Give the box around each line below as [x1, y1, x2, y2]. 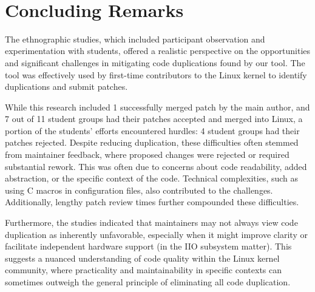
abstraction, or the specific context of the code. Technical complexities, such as [5, 172, 299, 185]
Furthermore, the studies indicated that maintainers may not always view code [5, 216, 298, 229]
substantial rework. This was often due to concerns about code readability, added [5, 160, 307, 172]
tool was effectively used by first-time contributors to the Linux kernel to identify [5, 68, 307, 81]
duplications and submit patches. [5, 80, 128, 93]
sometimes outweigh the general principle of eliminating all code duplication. [5, 276, 291, 288]
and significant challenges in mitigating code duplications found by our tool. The [5, 56, 305, 69]
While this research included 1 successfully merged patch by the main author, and [5, 100, 310, 113]
